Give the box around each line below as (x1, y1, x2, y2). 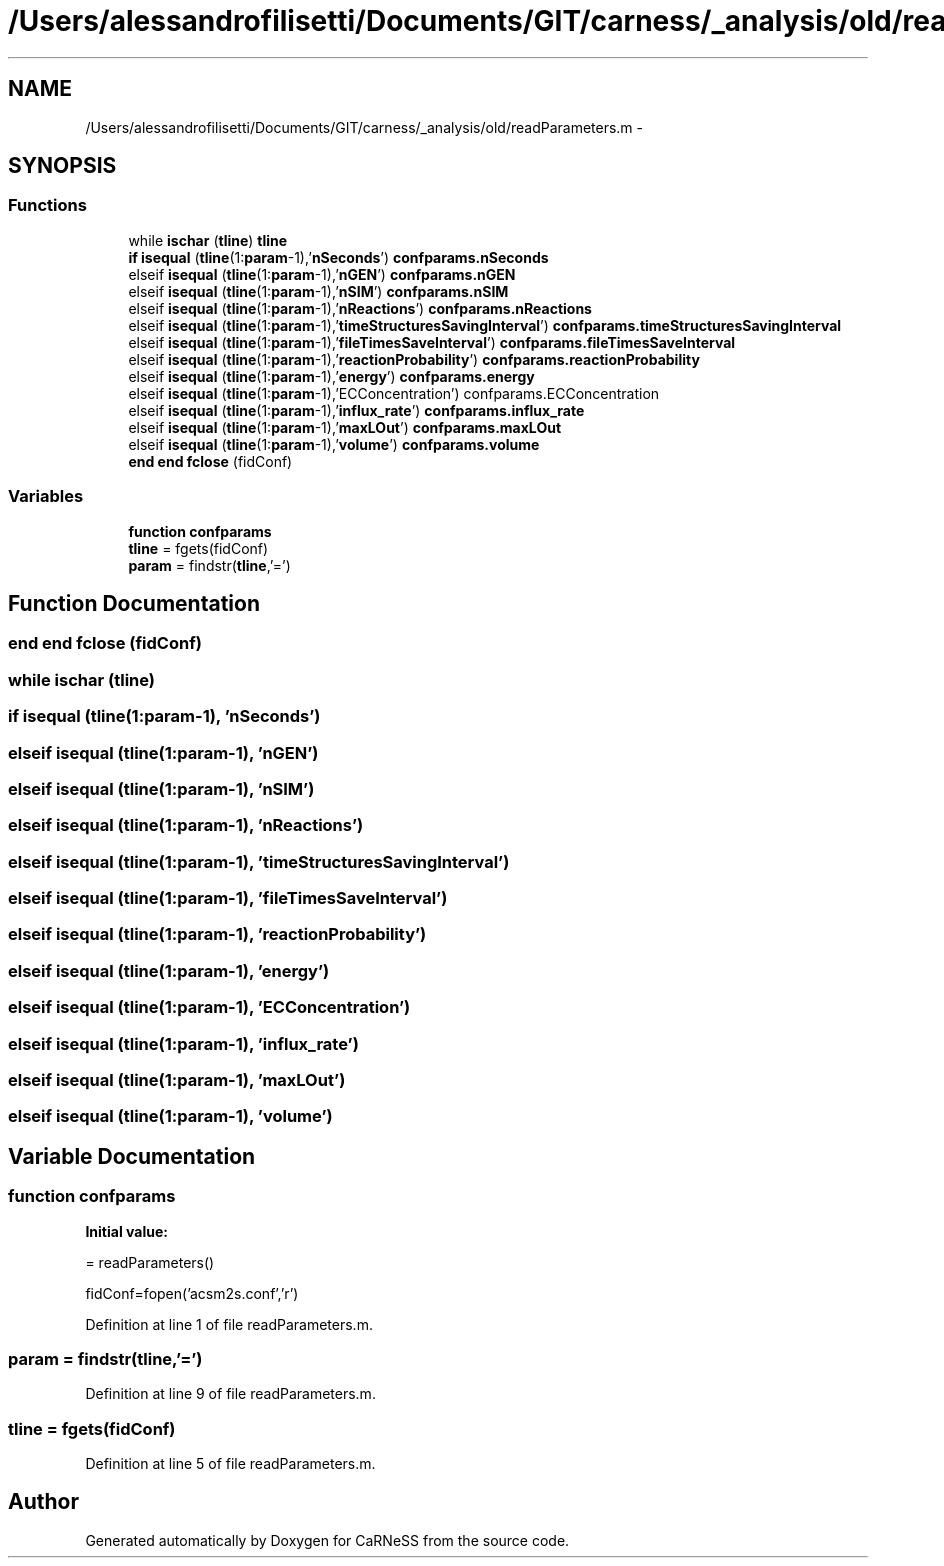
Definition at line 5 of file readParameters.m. (85, 1455, 376, 1472)
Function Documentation (8, 590, 260, 616)
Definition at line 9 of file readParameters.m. (85, 1385, 376, 1403)
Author (8, 1489, 79, 1515)
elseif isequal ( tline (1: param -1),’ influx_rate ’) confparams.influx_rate (128, 401, 585, 419)
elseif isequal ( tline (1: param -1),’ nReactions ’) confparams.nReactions (128, 299, 592, 317)
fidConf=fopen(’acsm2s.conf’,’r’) (85, 1284, 299, 1302)
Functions (8, 195, 87, 216)
